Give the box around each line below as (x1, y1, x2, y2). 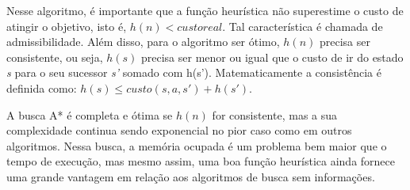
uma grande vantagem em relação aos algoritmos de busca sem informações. (6, 168, 375, 184)
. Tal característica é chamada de (222, 17, 383, 34)
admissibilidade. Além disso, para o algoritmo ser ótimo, (6, 33, 280, 50)
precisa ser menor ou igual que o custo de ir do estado (141, 48, 404, 65)
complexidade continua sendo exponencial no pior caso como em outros (6, 122, 352, 139)
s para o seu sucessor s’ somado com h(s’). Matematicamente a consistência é (6, 64, 381, 81)
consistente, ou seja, (6, 48, 103, 65)
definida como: (6, 79, 77, 96)
